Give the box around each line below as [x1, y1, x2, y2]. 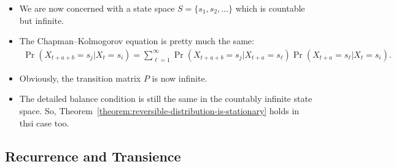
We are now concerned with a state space [19, 2, 175, 14]
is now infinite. [152, 71, 208, 84]
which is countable [235, 2, 305, 14]
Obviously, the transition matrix [19, 71, 141, 84]
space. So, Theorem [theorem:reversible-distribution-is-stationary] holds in [19, 104, 300, 117]
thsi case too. [19, 116, 69, 129]
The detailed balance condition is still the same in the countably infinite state [19, 92, 313, 105]
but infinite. [19, 14, 64, 26]
